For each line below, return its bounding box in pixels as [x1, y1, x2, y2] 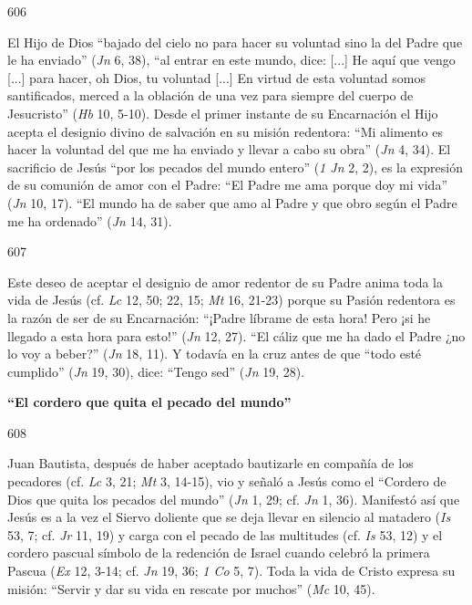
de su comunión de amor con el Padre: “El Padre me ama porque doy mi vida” [7, 175, 448, 194]
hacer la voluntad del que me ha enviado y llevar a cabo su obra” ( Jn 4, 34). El [7, 140, 451, 159]
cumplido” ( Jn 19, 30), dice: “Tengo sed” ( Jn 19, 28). [7, 361, 305, 381]
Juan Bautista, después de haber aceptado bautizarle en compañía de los [7, 454, 414, 473]
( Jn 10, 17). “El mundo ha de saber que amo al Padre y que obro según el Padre [7, 193, 457, 212]
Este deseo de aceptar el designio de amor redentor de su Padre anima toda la [7, 272, 444, 291]
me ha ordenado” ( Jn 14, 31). [7, 211, 172, 230]
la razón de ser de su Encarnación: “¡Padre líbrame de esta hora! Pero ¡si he [7, 308, 431, 327]
